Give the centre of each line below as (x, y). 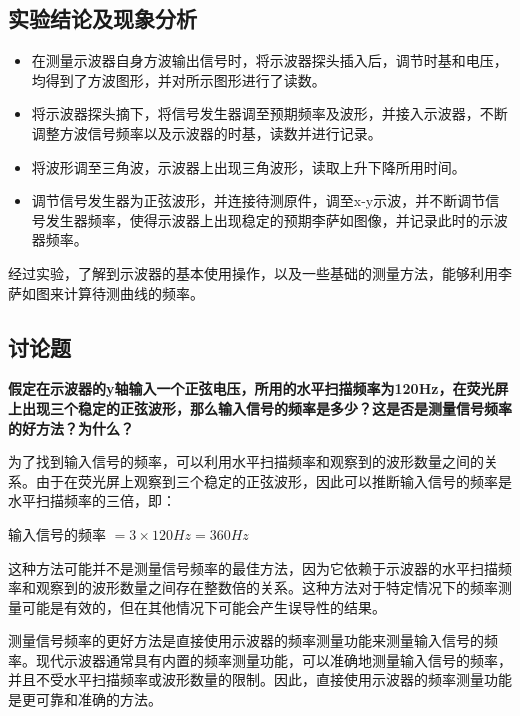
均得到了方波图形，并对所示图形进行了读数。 (178, 79)
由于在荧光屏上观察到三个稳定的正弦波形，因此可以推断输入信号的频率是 (273, 480)
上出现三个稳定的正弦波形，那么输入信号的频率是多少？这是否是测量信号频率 (260, 407)
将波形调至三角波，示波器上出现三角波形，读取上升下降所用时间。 (248, 166)
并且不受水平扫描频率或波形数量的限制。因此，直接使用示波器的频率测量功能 (260, 679)
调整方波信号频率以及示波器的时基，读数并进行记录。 (206, 132)
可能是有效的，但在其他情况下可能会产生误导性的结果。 (203, 606)
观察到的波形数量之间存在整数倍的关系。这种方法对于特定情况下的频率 (266, 587)
